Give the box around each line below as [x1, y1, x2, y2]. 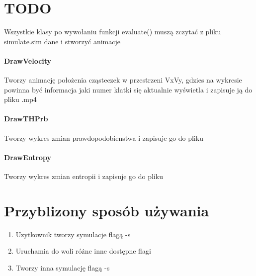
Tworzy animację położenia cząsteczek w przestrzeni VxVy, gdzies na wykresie [4, 75, 242, 85]
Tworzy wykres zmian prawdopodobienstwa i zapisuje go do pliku [4, 132, 203, 143]
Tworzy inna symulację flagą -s [15, 262, 110, 273]
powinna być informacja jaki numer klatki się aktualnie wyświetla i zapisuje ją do [4, 84, 253, 94]
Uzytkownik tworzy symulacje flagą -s [15, 229, 131, 239]
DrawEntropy [4, 152, 52, 162]
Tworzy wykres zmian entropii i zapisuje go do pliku [4, 171, 163, 182]
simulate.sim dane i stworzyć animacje [4, 36, 120, 46]
